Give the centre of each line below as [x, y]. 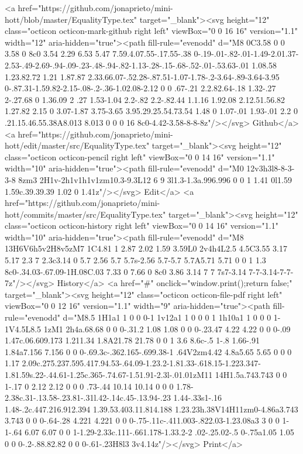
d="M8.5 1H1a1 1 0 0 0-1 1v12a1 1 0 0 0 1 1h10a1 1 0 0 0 [167, 317]
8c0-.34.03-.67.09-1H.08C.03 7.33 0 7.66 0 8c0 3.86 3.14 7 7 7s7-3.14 [125, 271]
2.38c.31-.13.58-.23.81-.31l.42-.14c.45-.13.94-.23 [88, 398]
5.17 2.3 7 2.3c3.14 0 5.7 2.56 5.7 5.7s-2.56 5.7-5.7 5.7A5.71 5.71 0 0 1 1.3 [135, 260]
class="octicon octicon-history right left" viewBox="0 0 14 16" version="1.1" [142, 226]
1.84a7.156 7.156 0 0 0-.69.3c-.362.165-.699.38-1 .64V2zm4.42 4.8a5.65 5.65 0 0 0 [148, 351]
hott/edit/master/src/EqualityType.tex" [77, 145]
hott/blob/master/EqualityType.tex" [71, 19]
